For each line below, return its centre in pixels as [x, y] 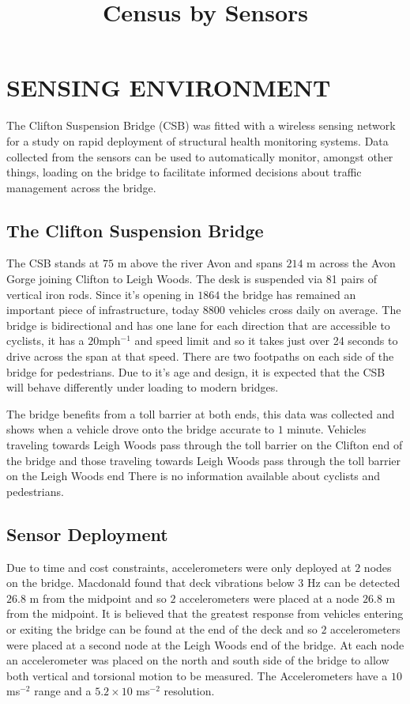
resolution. [189, 691]
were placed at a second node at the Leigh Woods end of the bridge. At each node [205, 644]
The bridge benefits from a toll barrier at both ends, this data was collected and [201, 413]
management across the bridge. [81, 187]
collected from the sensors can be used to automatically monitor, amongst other [200, 156]
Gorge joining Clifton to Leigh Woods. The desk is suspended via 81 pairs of [192, 279]
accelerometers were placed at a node [269, 598]
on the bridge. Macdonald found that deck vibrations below [150, 583]
